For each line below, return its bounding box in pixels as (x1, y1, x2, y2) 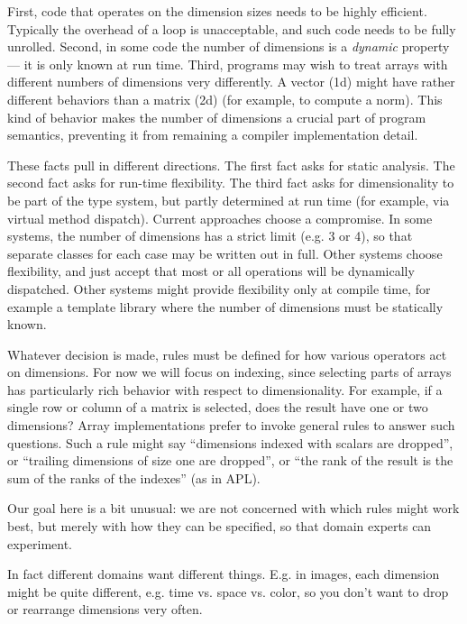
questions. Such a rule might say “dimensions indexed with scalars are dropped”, (7, 433, 453, 452)
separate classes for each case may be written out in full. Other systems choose (7, 243, 443, 262)
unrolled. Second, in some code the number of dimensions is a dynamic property (7, 37, 450, 56)
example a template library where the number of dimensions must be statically (7, 297, 444, 316)
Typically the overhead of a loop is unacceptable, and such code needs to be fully (7, 19, 456, 38)
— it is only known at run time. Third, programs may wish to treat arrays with (7, 54, 448, 73)
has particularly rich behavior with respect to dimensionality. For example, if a (7, 380, 443, 399)
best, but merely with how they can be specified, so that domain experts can (7, 517, 432, 536)
